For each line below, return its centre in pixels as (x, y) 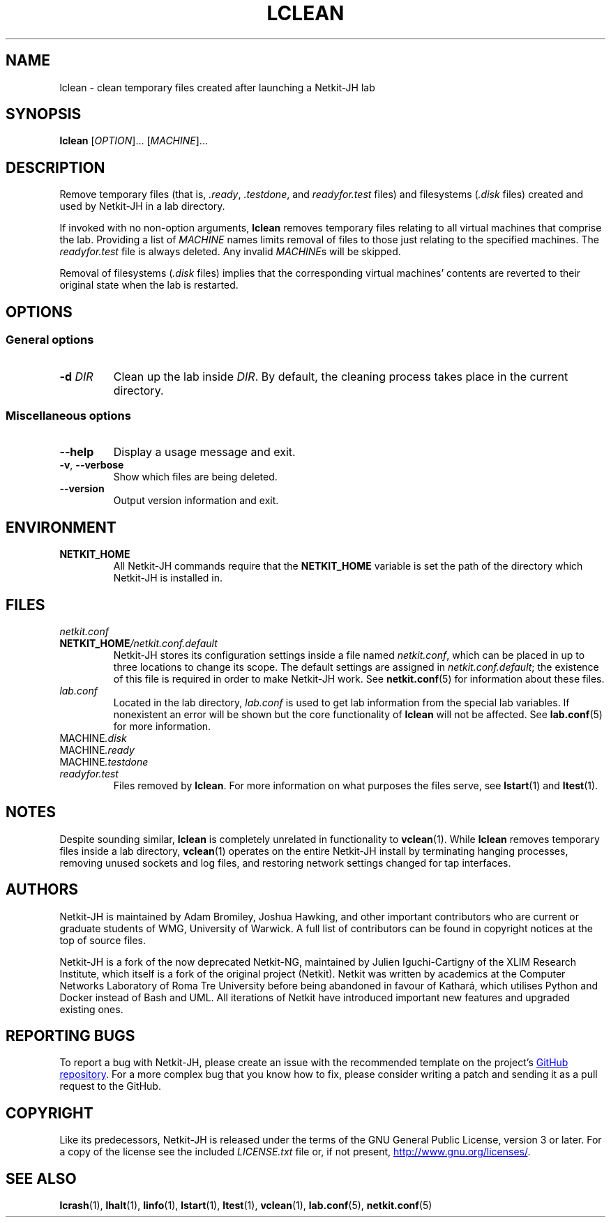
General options (50, 340)
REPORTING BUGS (70, 1036)
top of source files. (103, 940)
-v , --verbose (92, 465)
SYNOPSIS (44, 114)
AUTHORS (42, 890)
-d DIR (76, 376)
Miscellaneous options (68, 415)
